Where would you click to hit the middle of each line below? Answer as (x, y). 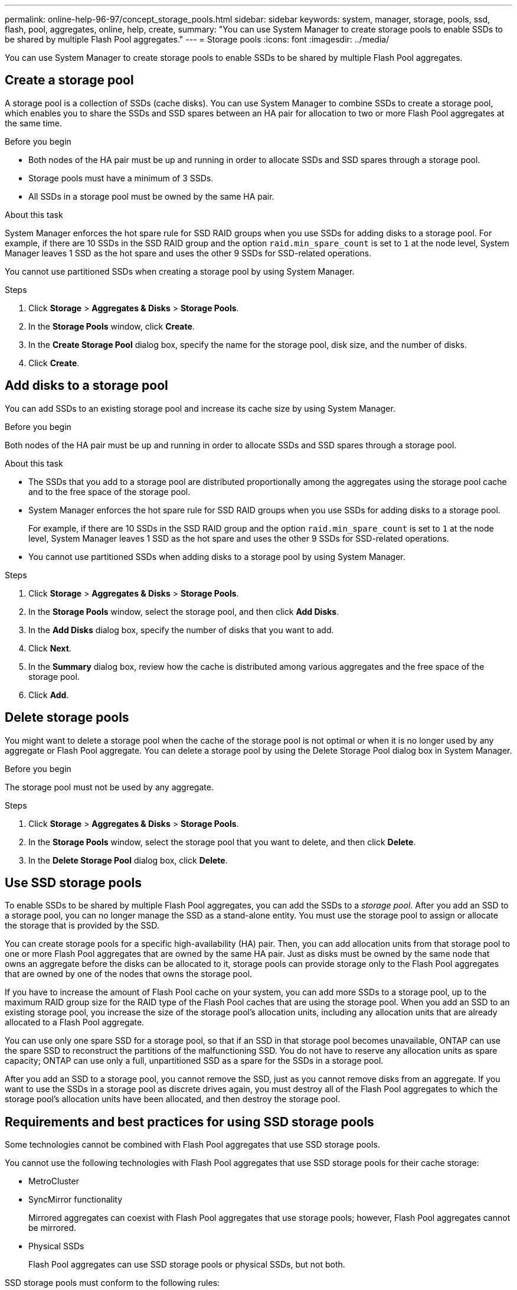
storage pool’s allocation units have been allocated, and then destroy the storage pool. (173, 1099)
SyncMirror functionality (76, 1200)
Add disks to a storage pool (86, 386)
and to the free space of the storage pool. (109, 491)
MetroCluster (54, 1181)
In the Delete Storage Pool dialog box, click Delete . (128, 860)
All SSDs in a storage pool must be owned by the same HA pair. (151, 196)
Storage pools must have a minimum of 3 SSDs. (121, 178)
